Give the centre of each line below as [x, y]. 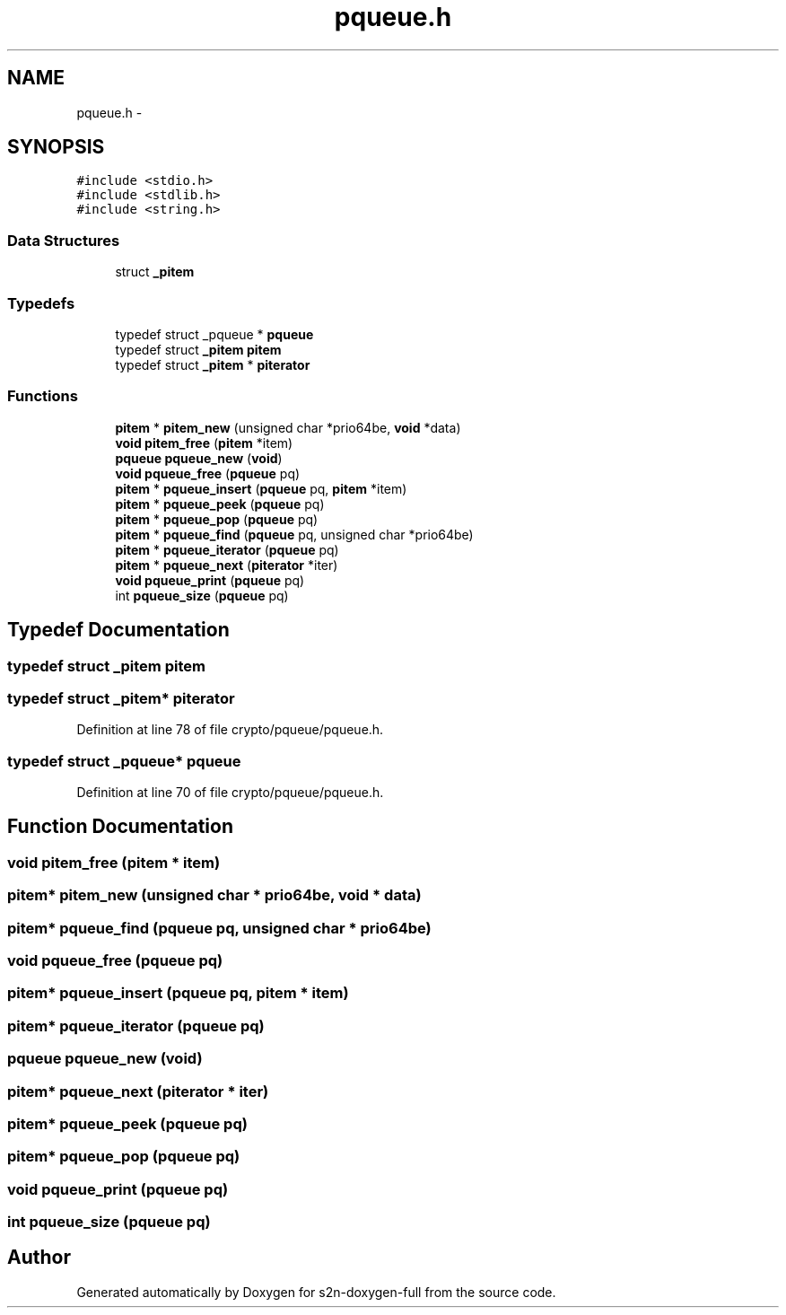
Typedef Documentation [118, 630]
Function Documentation [120, 827]
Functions [43, 396]
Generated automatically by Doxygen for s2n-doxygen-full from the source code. [316, 1292]
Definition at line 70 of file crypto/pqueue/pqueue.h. [230, 793]
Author [39, 1258]
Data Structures [64, 240]
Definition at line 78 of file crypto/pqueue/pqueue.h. [230, 730]
